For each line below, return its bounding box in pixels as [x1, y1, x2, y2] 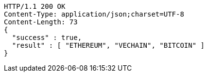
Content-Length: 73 [4, 18, 78, 26]
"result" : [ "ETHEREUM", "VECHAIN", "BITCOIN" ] [12, 41, 205, 49]
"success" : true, [12, 34, 82, 41]
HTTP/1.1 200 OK [4, 2, 66, 10]
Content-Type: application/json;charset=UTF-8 [4, 10, 184, 18]
